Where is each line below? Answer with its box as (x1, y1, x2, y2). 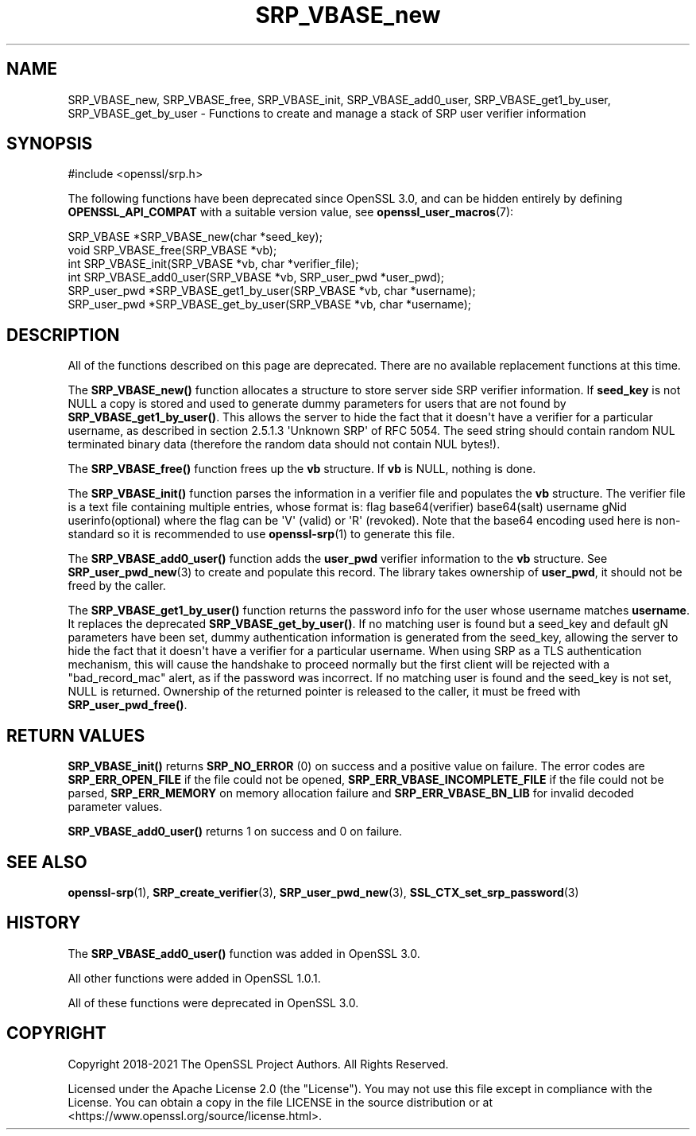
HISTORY (6, 913, 81, 933)
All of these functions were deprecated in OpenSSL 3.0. (68, 995, 359, 1010)
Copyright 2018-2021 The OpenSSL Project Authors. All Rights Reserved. (68, 1057, 449, 1071)
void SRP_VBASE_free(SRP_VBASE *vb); (68, 243, 277, 258)
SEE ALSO (6, 851, 87, 872)
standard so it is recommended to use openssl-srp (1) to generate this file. (68, 527, 455, 541)
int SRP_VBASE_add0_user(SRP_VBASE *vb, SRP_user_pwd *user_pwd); (68, 270, 445, 285)
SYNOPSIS (6, 134, 93, 154)
